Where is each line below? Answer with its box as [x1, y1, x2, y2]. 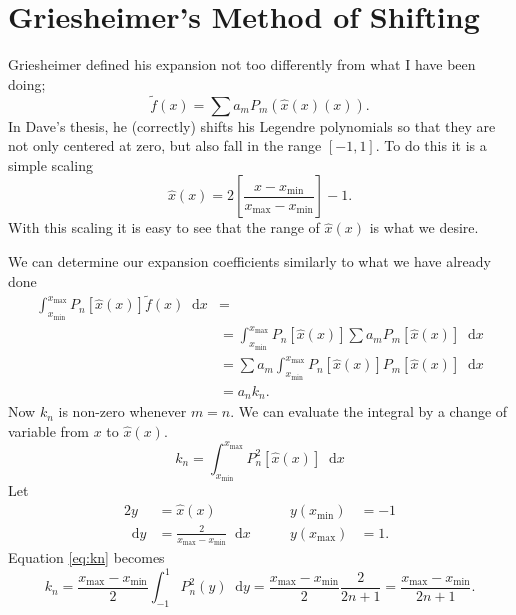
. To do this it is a [375, 135, 487, 156]
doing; [8, 73, 46, 94]
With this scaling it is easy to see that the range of [8, 217, 320, 238]
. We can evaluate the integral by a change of [230, 401, 508, 422]
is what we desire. [369, 217, 479, 238]
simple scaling [8, 154, 93, 175]
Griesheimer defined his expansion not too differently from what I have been [8, 54, 476, 75]
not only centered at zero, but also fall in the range [8, 135, 322, 156]
